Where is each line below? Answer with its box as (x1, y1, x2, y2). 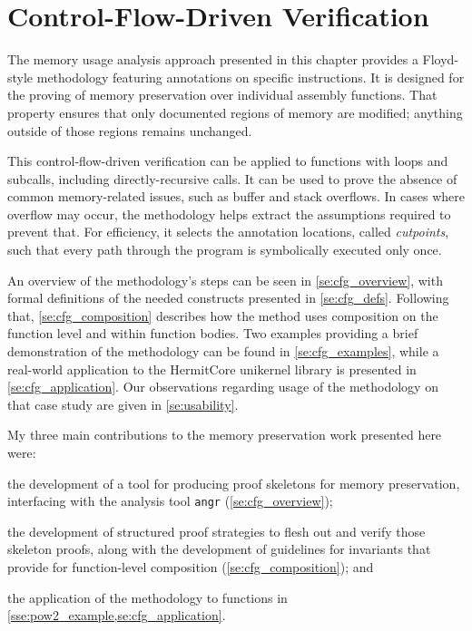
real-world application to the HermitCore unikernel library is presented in (7, 359, 417, 378)
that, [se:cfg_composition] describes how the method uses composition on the (7, 306, 438, 325)
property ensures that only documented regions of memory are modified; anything (7, 102, 463, 121)
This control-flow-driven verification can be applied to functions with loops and (7, 151, 448, 170)
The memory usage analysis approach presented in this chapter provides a (7, 50, 418, 69)
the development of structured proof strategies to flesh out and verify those (7, 521, 426, 540)
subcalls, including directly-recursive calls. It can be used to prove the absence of (7, 169, 457, 188)
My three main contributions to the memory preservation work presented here (7, 425, 442, 444)
